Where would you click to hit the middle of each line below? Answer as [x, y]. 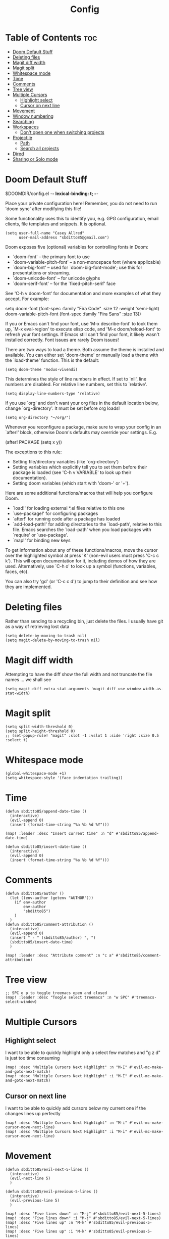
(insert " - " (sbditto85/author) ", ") [53, 938]
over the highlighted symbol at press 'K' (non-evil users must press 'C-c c [82, 555]
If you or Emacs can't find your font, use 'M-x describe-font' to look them [81, 323]
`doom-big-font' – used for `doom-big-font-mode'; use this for [77, 267]
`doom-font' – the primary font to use [51, 257]
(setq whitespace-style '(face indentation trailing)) [64, 778]
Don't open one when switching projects [62, 132]
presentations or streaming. [41, 273]
